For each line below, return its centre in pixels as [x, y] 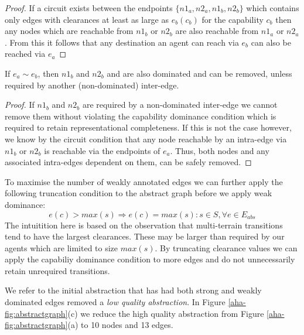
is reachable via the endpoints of [102, 150]
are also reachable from [217, 31]
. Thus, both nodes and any [220, 150]
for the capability [233, 19]
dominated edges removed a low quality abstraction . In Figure [115, 302]
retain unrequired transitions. [57, 270]
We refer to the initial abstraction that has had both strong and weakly [133, 290]
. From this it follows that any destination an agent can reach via [122, 42]
